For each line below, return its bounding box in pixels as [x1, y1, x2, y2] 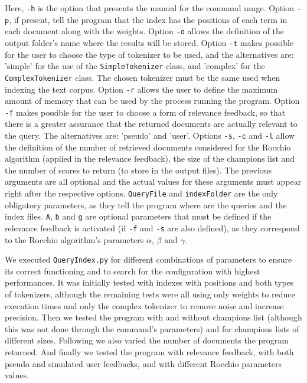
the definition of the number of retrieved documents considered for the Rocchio [5, 140, 291, 153]
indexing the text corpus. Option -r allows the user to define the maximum [5, 83, 278, 95]
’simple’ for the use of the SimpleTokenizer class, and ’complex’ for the [5, 60, 265, 72]
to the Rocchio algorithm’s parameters [5, 233, 144, 245]
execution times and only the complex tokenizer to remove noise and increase [5, 299, 284, 312]
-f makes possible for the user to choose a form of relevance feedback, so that [5, 106, 286, 118]
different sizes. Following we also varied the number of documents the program [5, 334, 289, 346]
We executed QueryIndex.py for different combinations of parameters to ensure [5, 253, 292, 266]
